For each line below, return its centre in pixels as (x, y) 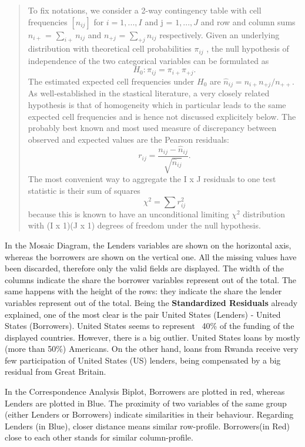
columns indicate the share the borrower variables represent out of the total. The (151, 279)
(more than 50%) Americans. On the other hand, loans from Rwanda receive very (152, 349)
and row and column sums (248, 21)
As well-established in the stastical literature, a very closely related (149, 93)
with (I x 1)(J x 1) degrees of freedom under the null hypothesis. (144, 225)
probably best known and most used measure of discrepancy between (152, 128)
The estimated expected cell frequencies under (111, 81)
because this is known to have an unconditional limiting (128, 214)
